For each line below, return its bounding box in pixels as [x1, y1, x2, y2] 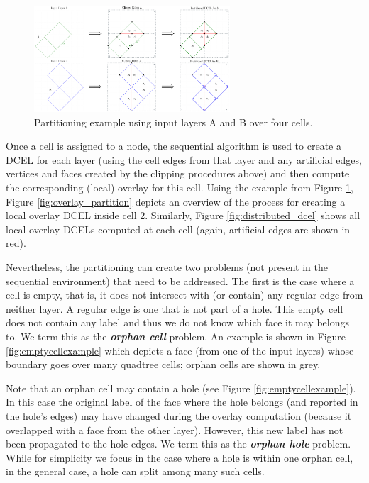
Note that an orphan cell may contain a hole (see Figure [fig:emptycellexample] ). [6, 380, 356, 395]
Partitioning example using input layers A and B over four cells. [34, 114, 313, 129]
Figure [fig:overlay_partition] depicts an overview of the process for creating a [6, 194, 346, 209]
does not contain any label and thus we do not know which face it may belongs [6, 315, 349, 330]
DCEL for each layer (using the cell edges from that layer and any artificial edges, [6, 152, 362, 167]
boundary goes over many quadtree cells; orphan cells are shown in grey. [6, 357, 321, 372]
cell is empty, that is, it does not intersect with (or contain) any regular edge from [6, 287, 363, 302]
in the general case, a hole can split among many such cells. [6, 464, 265, 479]
